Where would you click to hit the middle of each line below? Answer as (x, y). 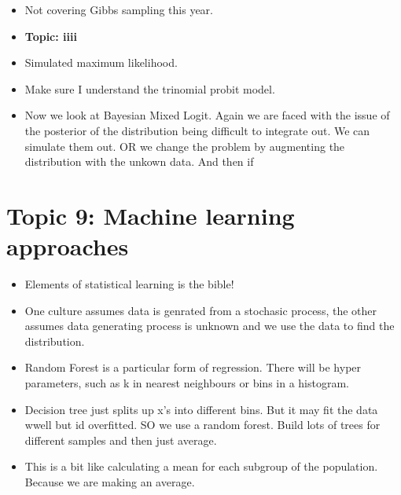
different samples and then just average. (121, 440)
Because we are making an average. (110, 482)
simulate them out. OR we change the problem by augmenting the (185, 146)
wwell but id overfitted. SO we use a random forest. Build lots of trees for (202, 425)
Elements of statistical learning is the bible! (129, 284)
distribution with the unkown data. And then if (139, 161)
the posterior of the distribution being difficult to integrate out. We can (197, 130)
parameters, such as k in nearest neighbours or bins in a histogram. (187, 383)
